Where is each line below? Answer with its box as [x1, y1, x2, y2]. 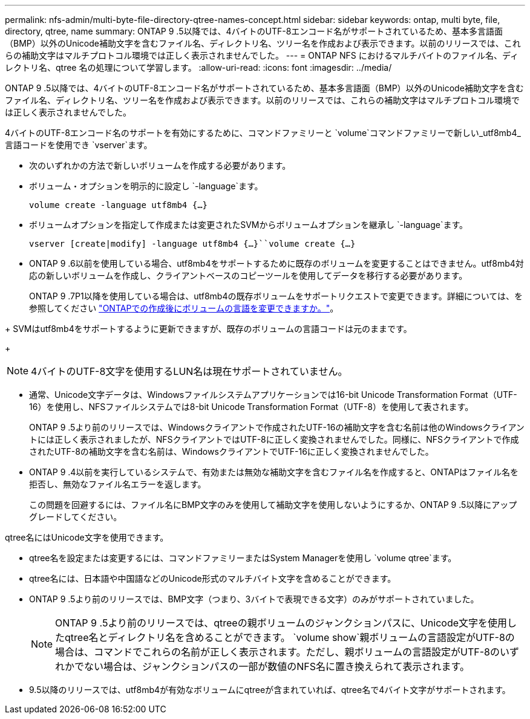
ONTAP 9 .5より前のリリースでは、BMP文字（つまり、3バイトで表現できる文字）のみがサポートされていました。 [29, 594, 479, 604]
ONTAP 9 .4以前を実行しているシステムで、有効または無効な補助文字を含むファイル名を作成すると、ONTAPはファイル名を [29, 467, 519, 477]
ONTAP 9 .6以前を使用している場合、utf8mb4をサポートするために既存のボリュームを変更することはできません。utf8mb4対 [29, 258, 524, 268]
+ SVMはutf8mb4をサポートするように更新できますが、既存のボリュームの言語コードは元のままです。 [5, 324, 412, 334]
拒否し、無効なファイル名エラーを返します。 [29, 479, 206, 489]
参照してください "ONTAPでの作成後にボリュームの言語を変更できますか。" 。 [29, 303, 339, 313]
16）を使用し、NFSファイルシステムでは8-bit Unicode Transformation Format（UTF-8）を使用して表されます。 [29, 402, 474, 412]
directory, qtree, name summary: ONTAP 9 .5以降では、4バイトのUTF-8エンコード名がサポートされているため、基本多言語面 [5, 26, 503, 36]
